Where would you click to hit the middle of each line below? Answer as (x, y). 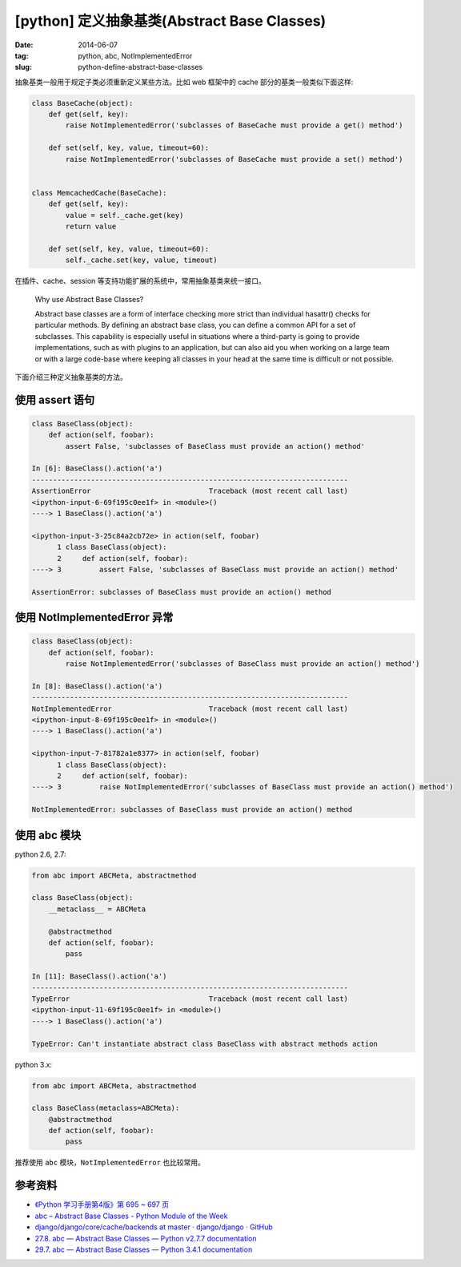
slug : (23, 67)
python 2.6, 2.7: (41, 854)
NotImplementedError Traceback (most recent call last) (190, 708)
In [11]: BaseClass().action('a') (99, 976)
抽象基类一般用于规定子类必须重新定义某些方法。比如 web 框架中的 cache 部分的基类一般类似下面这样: (184, 82)
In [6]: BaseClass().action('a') (97, 468)
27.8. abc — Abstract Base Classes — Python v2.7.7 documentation (146, 1238)
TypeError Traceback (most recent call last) (190, 999)
